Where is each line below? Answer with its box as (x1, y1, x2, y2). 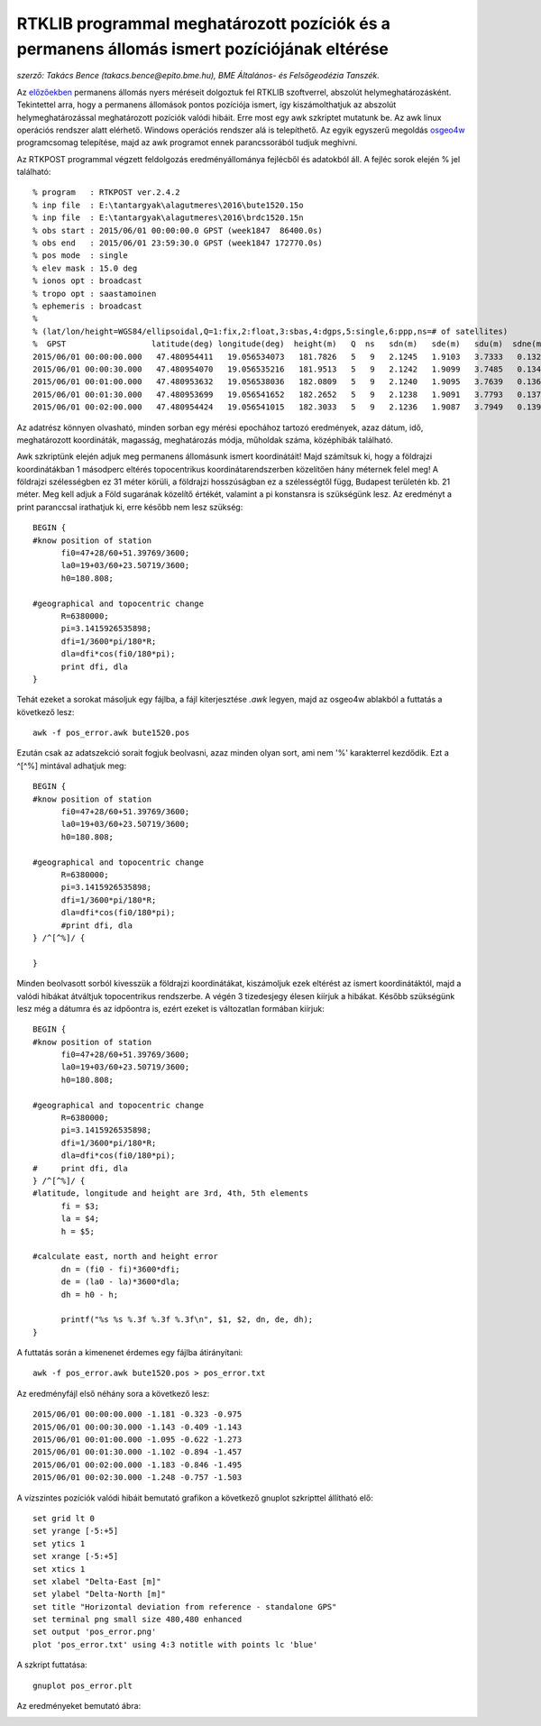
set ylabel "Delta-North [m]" (32, 1589, 167, 1600)
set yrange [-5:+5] (32, 1526, 119, 1537)
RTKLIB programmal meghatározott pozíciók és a (16, 14, 391, 33)
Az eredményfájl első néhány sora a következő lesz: (16, 1388, 210, 1399)
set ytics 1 (32, 1538, 86, 1548)
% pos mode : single (32, 251, 128, 261)
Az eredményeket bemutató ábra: (16, 1701, 142, 1712)
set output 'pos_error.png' (32, 1627, 157, 1637)
